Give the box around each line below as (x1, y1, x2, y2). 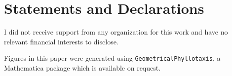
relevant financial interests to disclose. (4, 36, 118, 46)
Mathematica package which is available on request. (4, 62, 161, 73)
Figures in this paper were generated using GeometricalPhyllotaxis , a (4, 53, 221, 63)
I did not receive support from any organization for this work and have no (4, 27, 228, 37)
